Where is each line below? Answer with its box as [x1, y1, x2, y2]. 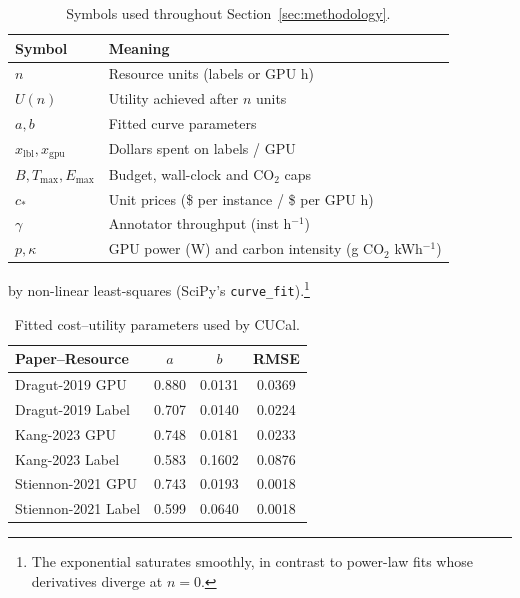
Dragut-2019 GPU [15, 374, 127, 395]
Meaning [108, 37, 170, 58]
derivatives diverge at [31, 570, 163, 591]
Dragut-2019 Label [15, 398, 130, 419]
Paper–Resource [15, 348, 129, 369]
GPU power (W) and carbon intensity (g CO [108, 238, 385, 259]
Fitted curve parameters [108, 113, 257, 134]
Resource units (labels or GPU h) [108, 63, 315, 84]
